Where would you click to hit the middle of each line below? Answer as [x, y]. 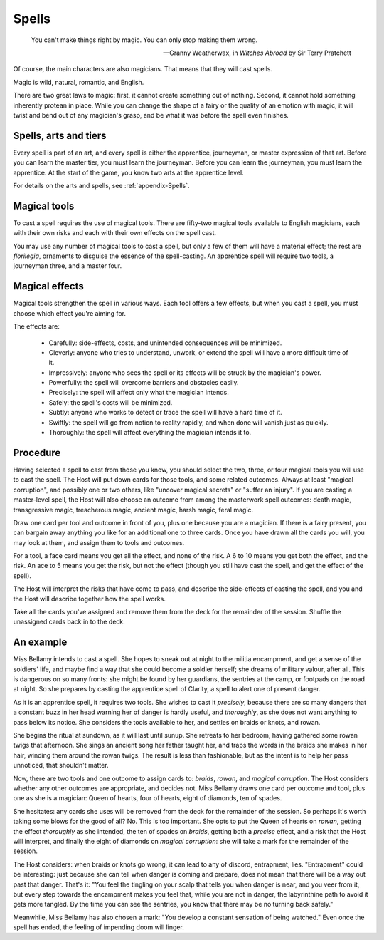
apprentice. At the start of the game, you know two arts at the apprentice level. [129, 172]
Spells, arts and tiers [60, 135]
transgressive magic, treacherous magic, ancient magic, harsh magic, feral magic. [133, 510]
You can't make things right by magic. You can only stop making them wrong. [144, 40]
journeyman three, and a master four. [68, 266]
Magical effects [49, 286]
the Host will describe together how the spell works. [90, 599]
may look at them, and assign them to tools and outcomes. [99, 542]
